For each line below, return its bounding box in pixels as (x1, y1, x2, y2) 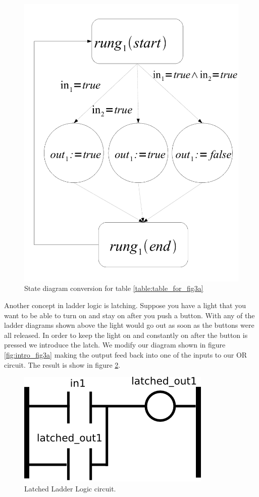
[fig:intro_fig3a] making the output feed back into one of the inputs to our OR (4, 350, 247, 360)
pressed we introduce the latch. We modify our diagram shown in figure (4, 339, 226, 350)
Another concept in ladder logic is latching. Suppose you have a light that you (4, 300, 246, 311)
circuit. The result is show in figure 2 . (4, 359, 121, 370)
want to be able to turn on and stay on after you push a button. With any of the (4, 310, 255, 320)
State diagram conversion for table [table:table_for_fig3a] (24, 283, 203, 293)
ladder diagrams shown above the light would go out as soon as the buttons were (4, 320, 254, 330)
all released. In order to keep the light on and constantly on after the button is (4, 329, 248, 340)
